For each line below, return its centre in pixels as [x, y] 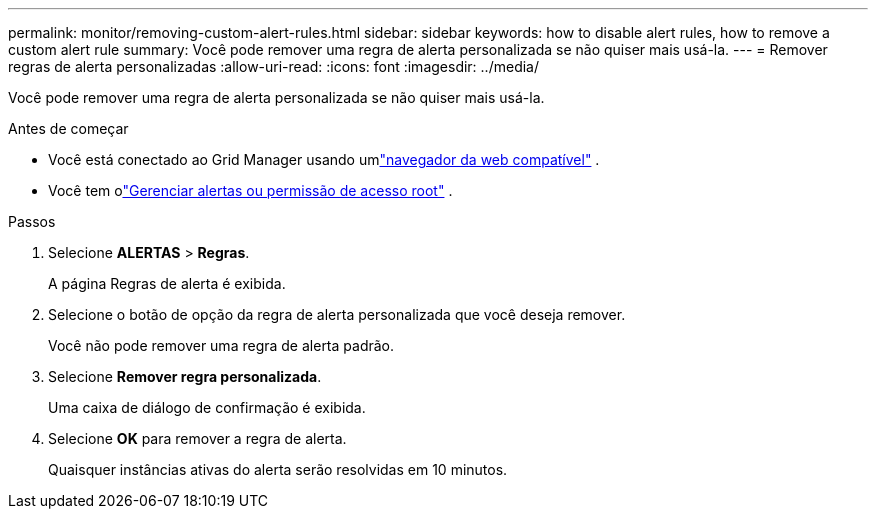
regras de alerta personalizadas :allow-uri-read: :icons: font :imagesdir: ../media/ [273, 66]
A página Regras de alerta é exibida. [167, 283]
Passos [32, 221]
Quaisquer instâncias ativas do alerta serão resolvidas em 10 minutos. [278, 469]
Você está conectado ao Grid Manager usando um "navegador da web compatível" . [324, 159]
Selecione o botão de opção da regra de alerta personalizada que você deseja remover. [337, 314]
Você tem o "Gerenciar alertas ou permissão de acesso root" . [250, 190]
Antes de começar [68, 128]
